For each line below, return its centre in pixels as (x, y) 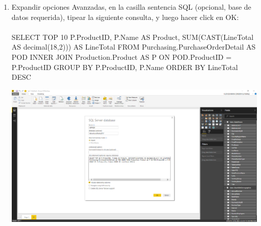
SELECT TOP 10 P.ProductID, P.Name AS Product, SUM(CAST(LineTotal (133, 37)
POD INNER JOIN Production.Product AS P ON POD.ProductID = (122, 56)
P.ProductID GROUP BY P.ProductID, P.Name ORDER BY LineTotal (125, 67)
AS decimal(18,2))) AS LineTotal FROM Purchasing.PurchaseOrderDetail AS (134, 47)
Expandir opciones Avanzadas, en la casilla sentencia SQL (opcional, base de (131, 7)
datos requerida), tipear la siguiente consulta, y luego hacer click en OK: (125, 17)
